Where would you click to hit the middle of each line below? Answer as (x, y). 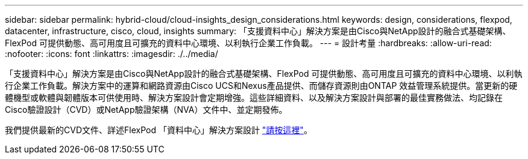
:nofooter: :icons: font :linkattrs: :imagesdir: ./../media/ (112, 54)
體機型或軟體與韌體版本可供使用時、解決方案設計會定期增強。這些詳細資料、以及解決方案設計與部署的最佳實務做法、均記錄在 (254, 97)
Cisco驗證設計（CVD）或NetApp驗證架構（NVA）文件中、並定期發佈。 (146, 109)
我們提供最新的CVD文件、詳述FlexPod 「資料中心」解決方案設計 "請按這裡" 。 (159, 130)
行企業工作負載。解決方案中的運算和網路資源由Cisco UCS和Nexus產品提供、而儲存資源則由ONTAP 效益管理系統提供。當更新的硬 (261, 85)
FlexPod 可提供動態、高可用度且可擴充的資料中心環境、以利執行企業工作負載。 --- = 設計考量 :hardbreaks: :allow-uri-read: (248, 43)
